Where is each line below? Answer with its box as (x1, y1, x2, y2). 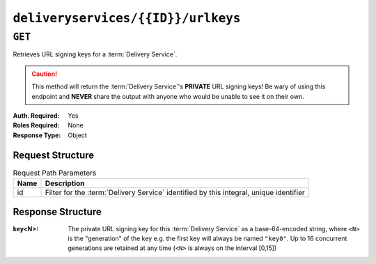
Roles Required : (13, 121, 60, 130)
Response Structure (13, 206, 102, 218)
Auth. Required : (13, 111, 60, 120)
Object (68, 131, 87, 139)
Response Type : (13, 131, 61, 139)
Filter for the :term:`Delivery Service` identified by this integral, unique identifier (45, 188, 306, 198)
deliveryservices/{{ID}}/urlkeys (13, 10, 241, 26)
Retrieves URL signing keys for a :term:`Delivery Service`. (13, 50, 178, 59)
